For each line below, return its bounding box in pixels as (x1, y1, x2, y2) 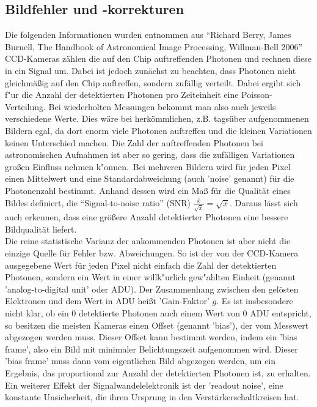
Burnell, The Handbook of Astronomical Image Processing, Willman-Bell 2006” (5, 40, 303, 53)
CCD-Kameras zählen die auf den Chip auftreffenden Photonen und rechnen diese (5, 52, 312, 65)
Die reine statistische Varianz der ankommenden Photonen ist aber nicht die (5, 234, 291, 247)
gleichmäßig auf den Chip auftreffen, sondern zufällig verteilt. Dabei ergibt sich (5, 76, 301, 89)
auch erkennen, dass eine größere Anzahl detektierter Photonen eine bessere (5, 211, 288, 223)
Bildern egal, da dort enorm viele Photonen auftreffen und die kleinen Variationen (5, 124, 312, 136)
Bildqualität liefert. (5, 222, 77, 235)
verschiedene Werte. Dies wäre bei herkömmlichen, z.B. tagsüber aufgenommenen (5, 112, 309, 125)
